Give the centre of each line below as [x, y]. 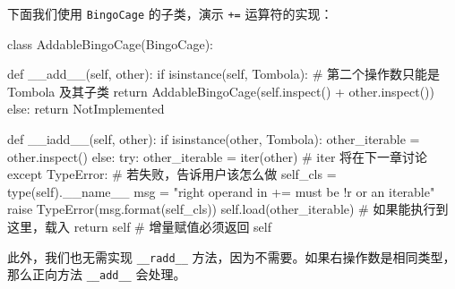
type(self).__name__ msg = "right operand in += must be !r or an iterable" [221, 191]
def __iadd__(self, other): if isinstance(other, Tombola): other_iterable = [214, 139]
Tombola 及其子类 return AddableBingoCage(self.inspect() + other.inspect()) [221, 91]
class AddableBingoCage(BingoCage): [110, 43]
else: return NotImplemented [86, 109]
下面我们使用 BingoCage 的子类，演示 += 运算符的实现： [170, 13]
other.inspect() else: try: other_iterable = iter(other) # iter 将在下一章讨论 [218, 156]
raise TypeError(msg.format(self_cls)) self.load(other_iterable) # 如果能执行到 [228, 209]
